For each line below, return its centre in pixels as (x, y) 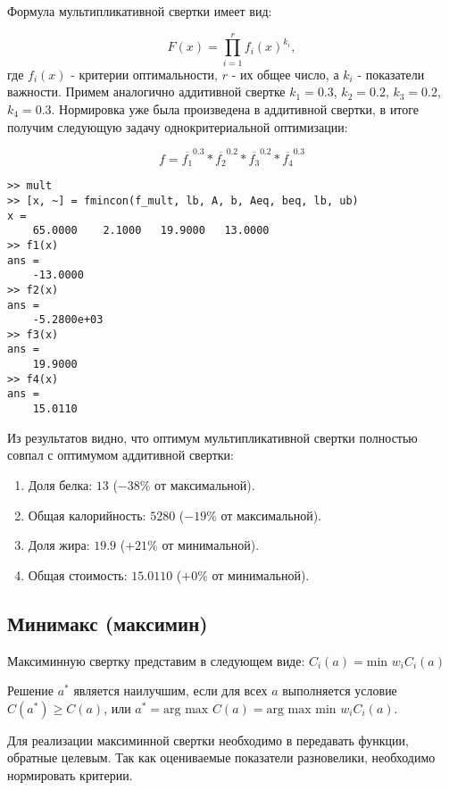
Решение (31, 690)
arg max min (301, 709)
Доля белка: (60, 484)
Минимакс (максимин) (108, 623)
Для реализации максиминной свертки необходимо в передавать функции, (208, 740)
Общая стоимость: (78, 574)
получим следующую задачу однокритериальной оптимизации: (178, 126)
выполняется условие (340, 690)
